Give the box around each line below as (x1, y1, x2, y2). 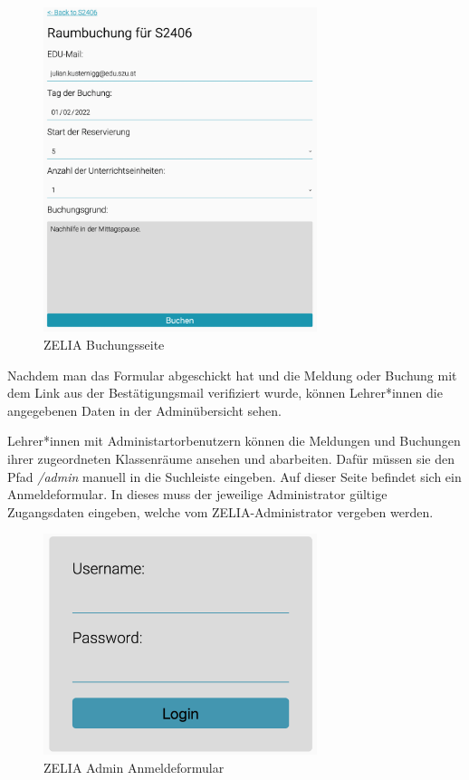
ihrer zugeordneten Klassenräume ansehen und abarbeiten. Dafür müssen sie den (7, 448, 455, 467)
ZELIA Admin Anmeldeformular (43, 757, 225, 776)
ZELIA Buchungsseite (43, 334, 165, 353)
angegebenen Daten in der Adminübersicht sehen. (7, 400, 282, 419)
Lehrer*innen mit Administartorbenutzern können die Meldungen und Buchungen (7, 431, 461, 450)
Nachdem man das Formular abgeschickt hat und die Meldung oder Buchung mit (7, 365, 457, 384)
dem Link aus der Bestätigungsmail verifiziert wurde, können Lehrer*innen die (7, 383, 443, 402)
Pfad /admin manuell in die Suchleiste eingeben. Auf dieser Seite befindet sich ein (7, 467, 462, 486)
